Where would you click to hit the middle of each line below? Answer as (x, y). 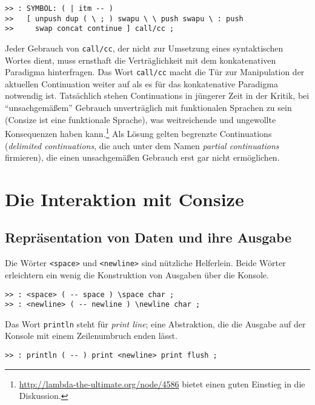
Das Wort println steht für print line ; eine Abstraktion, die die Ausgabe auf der (155, 323)
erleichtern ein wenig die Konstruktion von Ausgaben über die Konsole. (137, 274)
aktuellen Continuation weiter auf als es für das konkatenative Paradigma (141, 83)
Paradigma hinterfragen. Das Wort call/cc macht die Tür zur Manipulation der (155, 72)
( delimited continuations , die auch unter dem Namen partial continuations (142, 145)
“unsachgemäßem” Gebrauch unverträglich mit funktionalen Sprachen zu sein (148, 108)
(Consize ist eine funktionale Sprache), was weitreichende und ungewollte (141, 119)
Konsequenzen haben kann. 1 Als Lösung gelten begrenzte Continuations (138, 132)
